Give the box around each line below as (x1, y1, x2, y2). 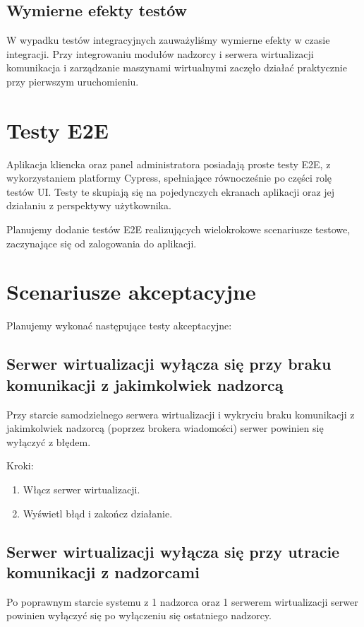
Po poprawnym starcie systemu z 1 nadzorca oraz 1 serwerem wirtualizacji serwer (6, 594, 358, 609)
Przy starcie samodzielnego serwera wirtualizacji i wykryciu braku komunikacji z (6, 406, 355, 421)
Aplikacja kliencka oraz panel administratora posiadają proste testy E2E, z (6, 156, 331, 171)
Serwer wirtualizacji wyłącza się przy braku (6, 353, 332, 375)
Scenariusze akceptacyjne (6, 277, 256, 306)
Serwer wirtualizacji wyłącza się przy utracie (6, 540, 340, 562)
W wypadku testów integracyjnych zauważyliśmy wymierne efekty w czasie (6, 33, 330, 47)
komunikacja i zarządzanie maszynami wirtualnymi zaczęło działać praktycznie (6, 60, 347, 75)
